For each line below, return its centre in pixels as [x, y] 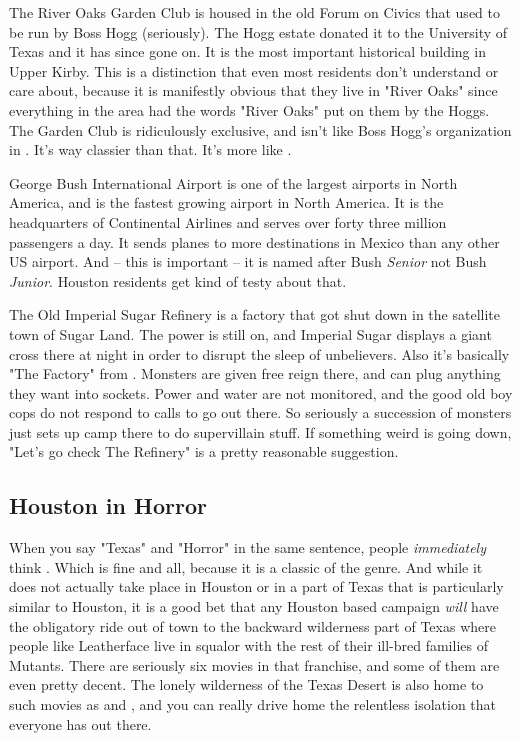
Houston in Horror [108, 505]
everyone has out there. [80, 723]
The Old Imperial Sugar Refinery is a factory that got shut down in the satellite [254, 314]
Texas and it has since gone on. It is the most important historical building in [247, 51]
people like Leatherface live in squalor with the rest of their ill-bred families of [248, 645]
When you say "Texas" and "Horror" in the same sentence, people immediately [248, 547]
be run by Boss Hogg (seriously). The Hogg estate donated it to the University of [258, 31]
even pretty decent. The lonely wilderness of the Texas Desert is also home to [246, 684]
